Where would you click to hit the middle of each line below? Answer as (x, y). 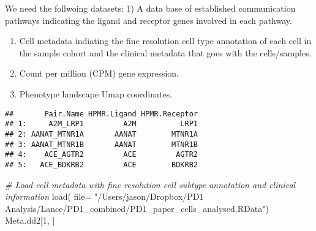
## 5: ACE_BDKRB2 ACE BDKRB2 (101, 165)
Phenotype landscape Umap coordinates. (96, 93)
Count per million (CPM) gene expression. (99, 73)
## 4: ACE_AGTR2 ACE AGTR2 (101, 155)
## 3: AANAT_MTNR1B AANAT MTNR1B (101, 144)
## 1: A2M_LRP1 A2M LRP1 (101, 124)
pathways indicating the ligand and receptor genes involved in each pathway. (149, 20)
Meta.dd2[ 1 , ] (30, 220)
